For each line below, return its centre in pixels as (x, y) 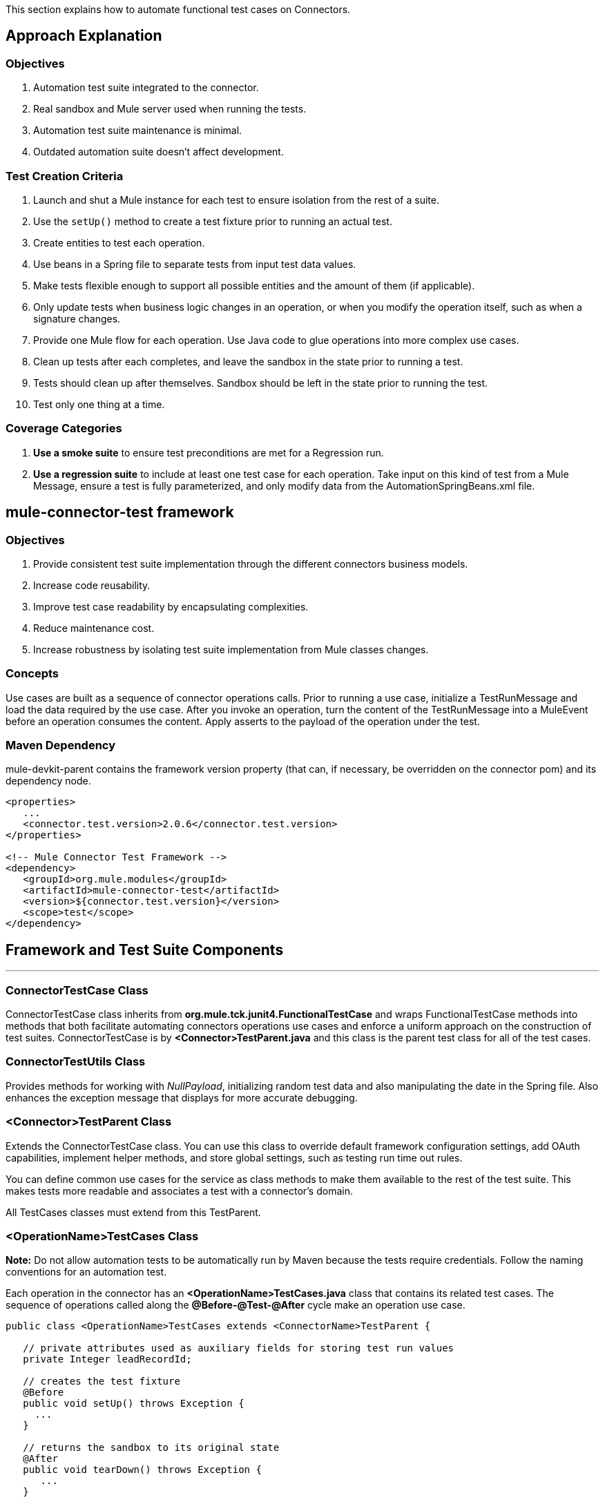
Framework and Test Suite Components (145, 950)
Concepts (32, 674)
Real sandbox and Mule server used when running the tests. (170, 109)
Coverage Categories (64, 429)
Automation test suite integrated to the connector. (146, 88)
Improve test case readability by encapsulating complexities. (171, 606)
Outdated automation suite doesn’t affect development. (159, 152)
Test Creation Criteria (65, 176)
